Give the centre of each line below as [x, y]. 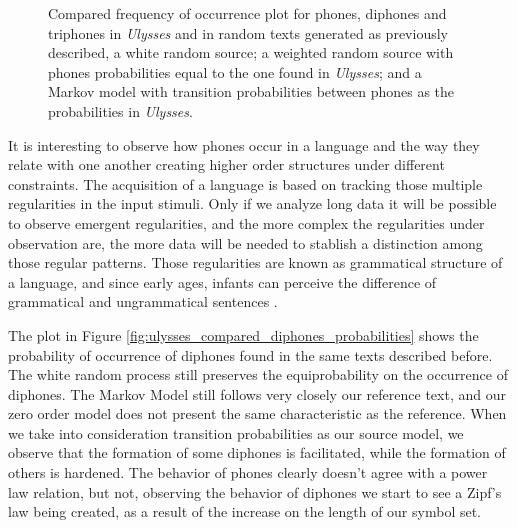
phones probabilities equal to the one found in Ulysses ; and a [235, 71]
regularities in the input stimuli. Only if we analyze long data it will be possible [252, 203]
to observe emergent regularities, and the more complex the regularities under [246, 222]
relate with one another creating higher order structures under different [226, 164]
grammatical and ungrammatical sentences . [143, 301]
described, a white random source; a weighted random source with [251, 52]
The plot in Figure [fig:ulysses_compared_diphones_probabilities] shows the [243, 334]
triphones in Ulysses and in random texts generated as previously [248, 32]
